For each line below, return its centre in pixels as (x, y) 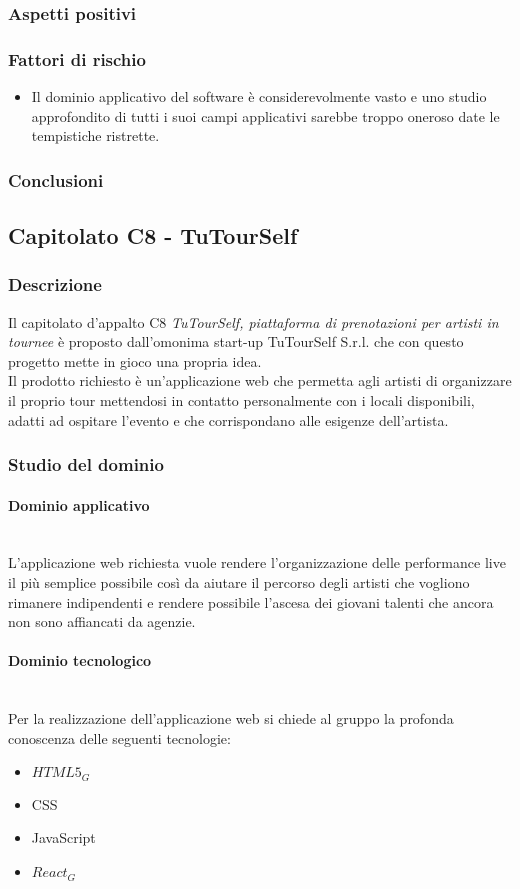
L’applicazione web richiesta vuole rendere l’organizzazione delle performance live (257, 562)
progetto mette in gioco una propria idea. (135, 360)
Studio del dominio (86, 464)
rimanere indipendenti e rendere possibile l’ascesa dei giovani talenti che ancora (251, 601)
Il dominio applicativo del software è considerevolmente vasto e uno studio (259, 96)
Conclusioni (56, 179)
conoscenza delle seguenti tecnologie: (119, 737)
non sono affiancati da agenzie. (102, 621)
